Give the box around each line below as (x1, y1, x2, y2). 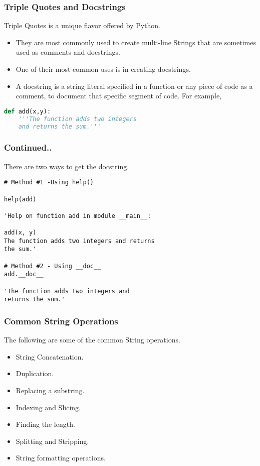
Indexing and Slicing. (16, 402, 81, 412)
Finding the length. (16, 419, 75, 429)
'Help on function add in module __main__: (4, 212, 151, 219)
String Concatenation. (16, 351, 84, 362)
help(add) (4, 195, 37, 203)
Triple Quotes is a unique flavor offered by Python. (4, 20, 160, 31)
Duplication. (16, 368, 54, 379)
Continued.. (4, 141, 52, 154)
